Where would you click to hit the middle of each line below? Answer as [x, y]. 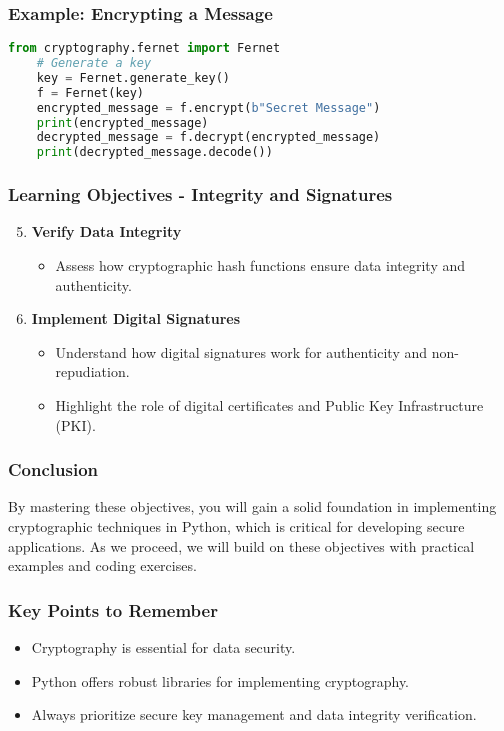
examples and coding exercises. [102, 565]
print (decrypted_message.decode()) [154, 152]
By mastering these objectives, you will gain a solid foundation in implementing [252, 506]
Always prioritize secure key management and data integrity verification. [254, 714]
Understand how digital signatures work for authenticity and [241, 351]
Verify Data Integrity [106, 231]
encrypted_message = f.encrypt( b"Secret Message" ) [208, 107]
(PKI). [75, 424]
